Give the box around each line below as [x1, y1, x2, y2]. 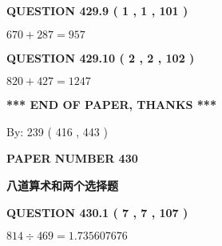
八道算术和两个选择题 [6, 176, 118, 193]
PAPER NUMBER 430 [6, 150, 138, 167]
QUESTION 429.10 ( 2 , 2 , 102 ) [6, 49, 195, 66]
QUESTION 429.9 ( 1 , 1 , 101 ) [6, 2, 188, 18]
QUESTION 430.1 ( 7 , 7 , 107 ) [6, 204, 188, 220]
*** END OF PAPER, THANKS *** [6, 96, 216, 113]
